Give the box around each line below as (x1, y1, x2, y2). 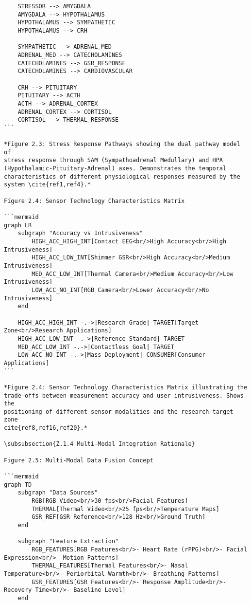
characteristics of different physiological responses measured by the (4, 173, 240, 180)
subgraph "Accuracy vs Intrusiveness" (17, 230, 143, 237)
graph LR (4, 221, 32, 229)
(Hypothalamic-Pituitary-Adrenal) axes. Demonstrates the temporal (4, 165, 227, 172)
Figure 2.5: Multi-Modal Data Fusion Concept (4, 457, 153, 464)
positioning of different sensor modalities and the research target (4, 408, 234, 415)
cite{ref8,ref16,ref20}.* (4, 424, 87, 432)
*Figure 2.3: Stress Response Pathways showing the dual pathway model (4, 141, 240, 148)
